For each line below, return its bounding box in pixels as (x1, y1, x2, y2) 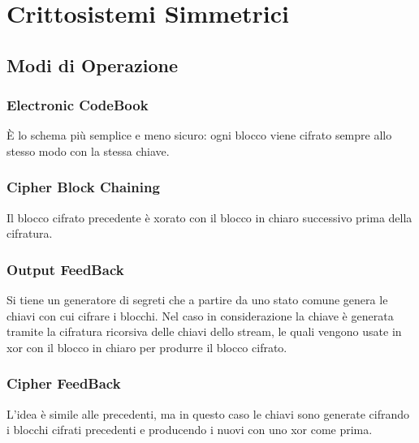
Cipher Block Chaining (6, 177, 160, 197)
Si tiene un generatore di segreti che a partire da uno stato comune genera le (6, 291, 388, 308)
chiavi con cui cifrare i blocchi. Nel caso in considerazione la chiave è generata (6, 307, 394, 324)
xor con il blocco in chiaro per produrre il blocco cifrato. (6, 338, 287, 355)
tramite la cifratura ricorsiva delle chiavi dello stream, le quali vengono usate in (6, 323, 402, 340)
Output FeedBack (6, 259, 124, 279)
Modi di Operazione (6, 52, 178, 77)
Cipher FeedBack (6, 373, 121, 394)
